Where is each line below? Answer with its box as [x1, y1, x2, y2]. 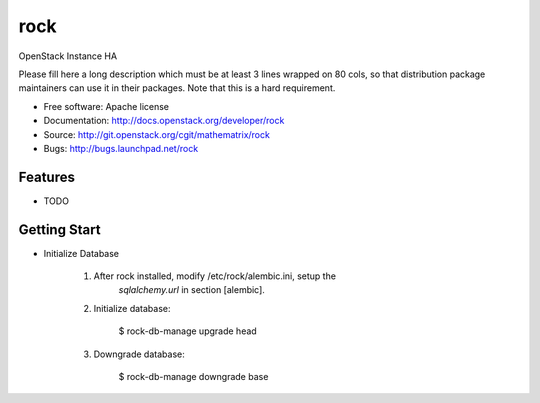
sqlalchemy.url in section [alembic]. [118, 284, 265, 296]
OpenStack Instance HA [18, 50, 118, 62]
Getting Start [18, 221, 101, 238]
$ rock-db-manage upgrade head [118, 325, 257, 337]
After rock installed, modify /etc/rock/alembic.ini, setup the [93, 270, 337, 282]
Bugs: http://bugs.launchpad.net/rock [43, 142, 199, 154]
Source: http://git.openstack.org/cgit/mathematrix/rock [43, 128, 270, 140]
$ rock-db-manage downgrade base [118, 371, 269, 383]
